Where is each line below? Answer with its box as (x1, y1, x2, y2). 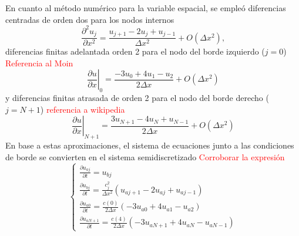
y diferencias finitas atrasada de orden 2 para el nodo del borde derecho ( (5, 92, 269, 104)
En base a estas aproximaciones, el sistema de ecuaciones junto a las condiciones (5, 139, 294, 151)
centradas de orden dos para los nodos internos (5, 13, 174, 25)
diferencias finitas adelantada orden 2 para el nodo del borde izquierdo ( (5, 45, 265, 58)
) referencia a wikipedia (40, 103, 125, 115)
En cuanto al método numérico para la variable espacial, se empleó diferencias (5, 2, 286, 14)
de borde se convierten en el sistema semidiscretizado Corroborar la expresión (5, 150, 285, 163)
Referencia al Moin (5, 56, 73, 69)
